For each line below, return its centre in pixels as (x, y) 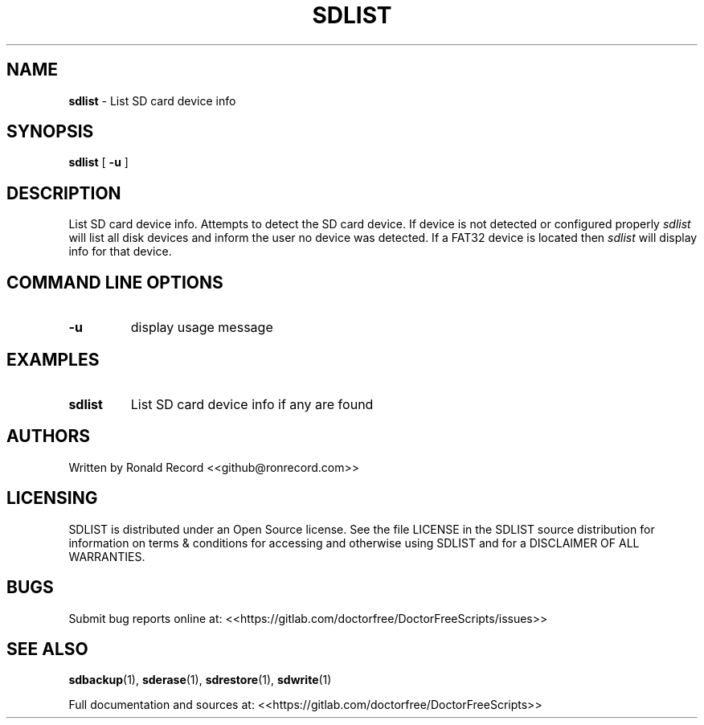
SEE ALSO (47, 649)
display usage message (202, 328)
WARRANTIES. (107, 556)
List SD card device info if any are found (252, 404)
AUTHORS (49, 436)
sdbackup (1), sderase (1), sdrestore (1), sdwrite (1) (200, 680)
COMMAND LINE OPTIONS (115, 282)
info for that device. (120, 252)
